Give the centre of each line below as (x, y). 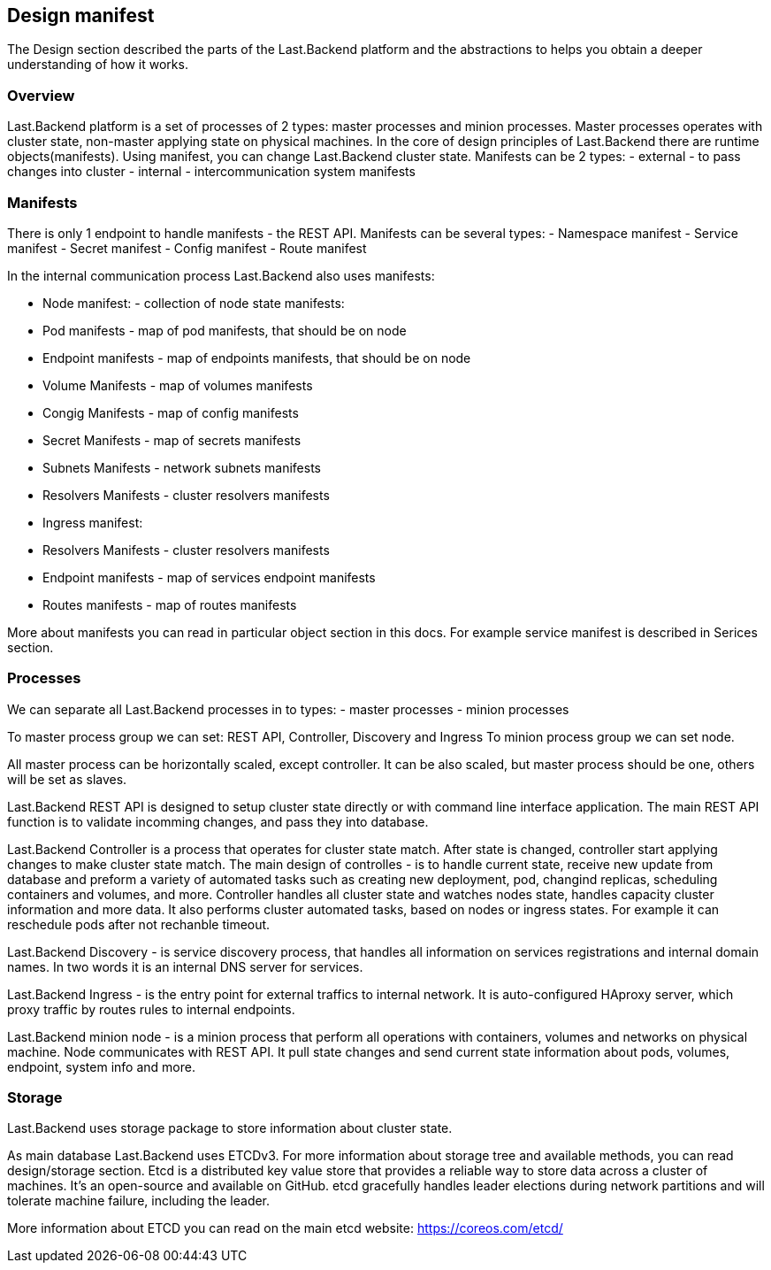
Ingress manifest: (93, 522)
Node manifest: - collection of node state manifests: (194, 303)
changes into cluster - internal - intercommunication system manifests (211, 172)
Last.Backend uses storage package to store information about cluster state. (230, 1128)
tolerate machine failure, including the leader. (139, 1201)
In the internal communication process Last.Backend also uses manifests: (221, 275)
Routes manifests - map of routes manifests (170, 604)
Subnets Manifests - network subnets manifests (182, 467)
